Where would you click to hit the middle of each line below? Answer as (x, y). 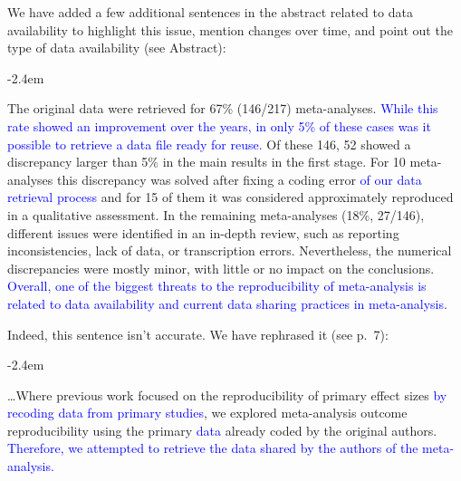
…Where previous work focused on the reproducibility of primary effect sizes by (227, 394)
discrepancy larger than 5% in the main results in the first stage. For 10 (206, 162)
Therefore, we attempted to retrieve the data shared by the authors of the (213, 448)
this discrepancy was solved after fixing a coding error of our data (239, 179)
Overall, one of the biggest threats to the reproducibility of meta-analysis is (217, 286)
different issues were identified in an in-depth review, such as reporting (203, 232)
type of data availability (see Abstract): (117, 48)
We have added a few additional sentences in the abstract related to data (210, 12)
